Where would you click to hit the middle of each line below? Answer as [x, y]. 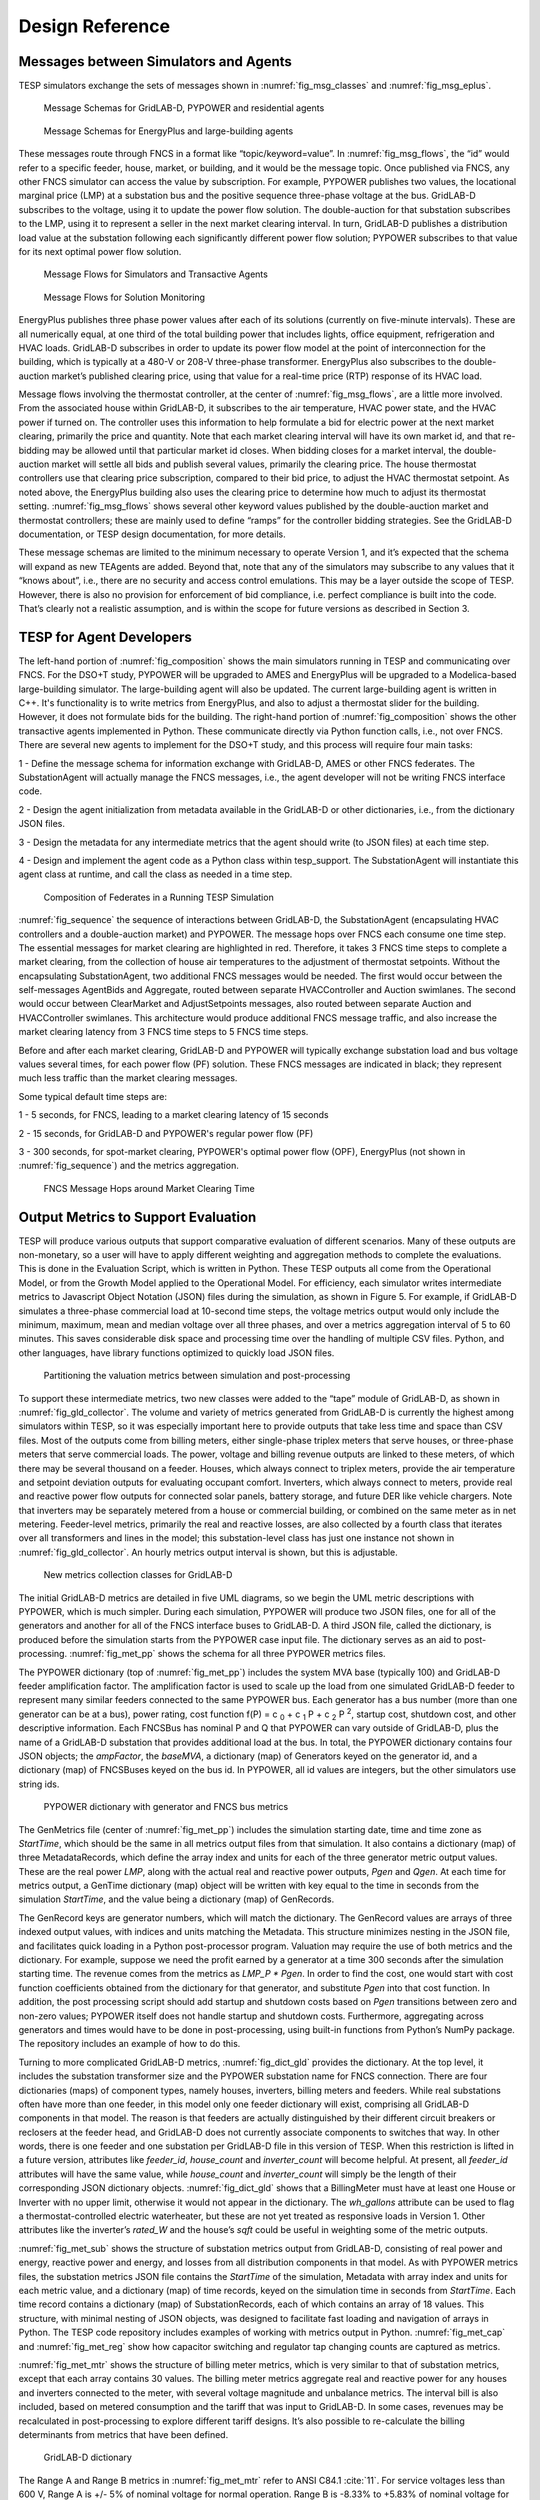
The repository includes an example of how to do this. [129, 2044]
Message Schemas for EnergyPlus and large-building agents [168, 131]
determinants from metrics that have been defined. [123, 2434]
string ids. [39, 1784]
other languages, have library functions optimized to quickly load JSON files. [176, 1352]
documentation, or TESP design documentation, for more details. [152, 534]
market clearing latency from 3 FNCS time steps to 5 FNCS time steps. [163, 1032]
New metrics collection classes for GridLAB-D [138, 1575]
